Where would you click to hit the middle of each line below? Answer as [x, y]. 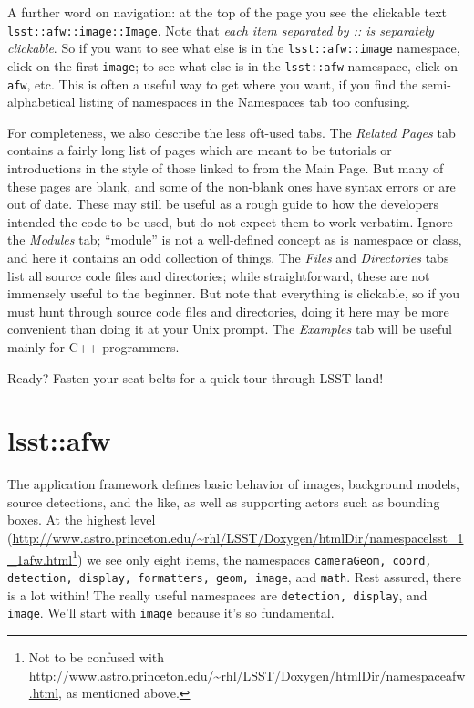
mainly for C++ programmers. [93, 346]
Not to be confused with [97, 656]
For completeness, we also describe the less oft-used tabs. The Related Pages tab [232, 132]
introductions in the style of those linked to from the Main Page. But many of [226, 168]
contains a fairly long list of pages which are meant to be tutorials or [200, 150]
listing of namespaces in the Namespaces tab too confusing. [244, 102]
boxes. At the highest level [82, 520]
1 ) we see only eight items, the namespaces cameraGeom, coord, [252, 557]
